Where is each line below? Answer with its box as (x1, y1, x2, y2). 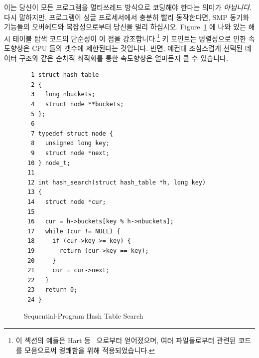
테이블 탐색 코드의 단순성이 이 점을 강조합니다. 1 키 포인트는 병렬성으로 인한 (12, 31, 247, 43)
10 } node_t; (27, 159, 71, 167)
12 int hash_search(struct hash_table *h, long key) (27, 179, 206, 186)
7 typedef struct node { (31, 130, 113, 137)
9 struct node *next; (31, 149, 110, 157)
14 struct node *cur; (27, 198, 106, 205)
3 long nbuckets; (31, 91, 96, 98)
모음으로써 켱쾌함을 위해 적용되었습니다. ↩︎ (24, 345, 155, 355)
